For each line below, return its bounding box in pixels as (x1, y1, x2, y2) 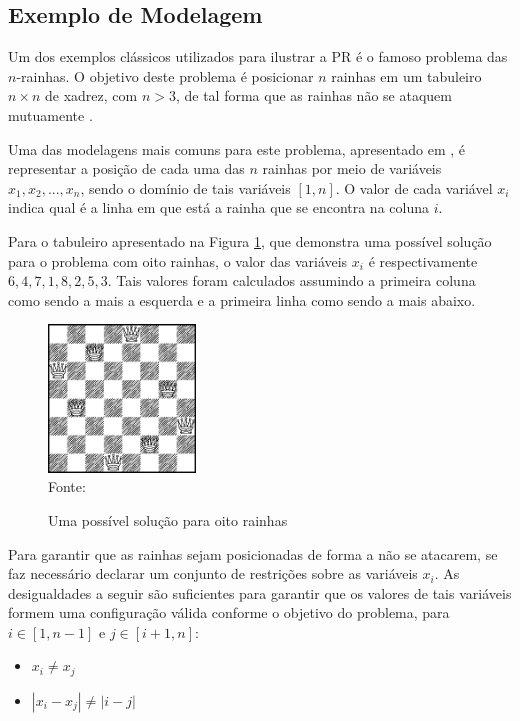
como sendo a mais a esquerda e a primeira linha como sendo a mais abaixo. (8, 289, 476, 310)
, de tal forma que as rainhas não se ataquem (175, 85, 452, 106)
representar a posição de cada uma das (8, 158, 245, 179)
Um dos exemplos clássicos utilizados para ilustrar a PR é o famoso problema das (8, 46, 508, 67)
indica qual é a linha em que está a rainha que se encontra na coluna (8, 197, 429, 218)
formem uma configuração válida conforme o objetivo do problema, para (8, 602, 450, 623)
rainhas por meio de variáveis (262, 158, 442, 179)
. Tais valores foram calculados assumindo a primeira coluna (107, 270, 476, 291)
